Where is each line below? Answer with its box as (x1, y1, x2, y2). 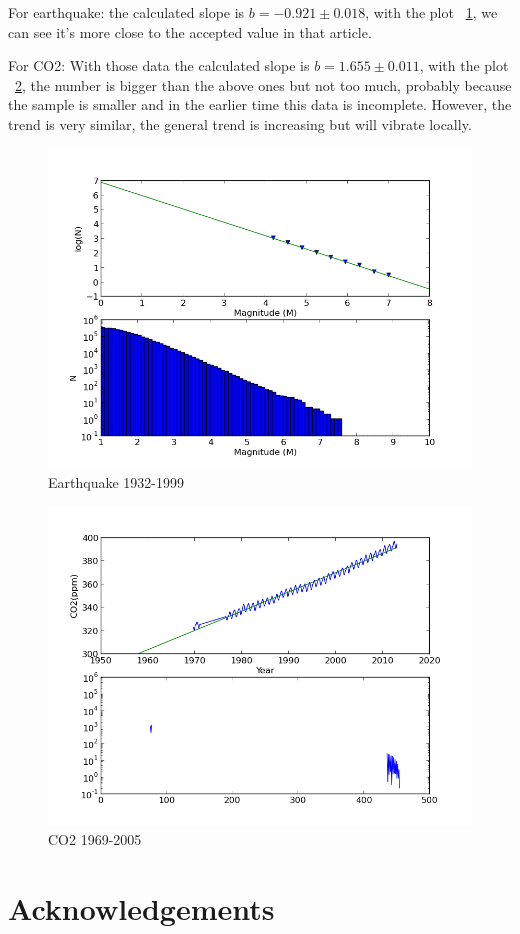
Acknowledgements (8, 888, 275, 929)
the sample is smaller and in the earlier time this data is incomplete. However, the (8, 94, 512, 115)
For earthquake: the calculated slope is (8, 2, 245, 22)
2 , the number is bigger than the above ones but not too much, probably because (15, 74, 512, 95)
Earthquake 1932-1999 (48, 471, 184, 492)
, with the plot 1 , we (365, 2, 498, 22)
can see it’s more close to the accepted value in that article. (8, 21, 372, 42)
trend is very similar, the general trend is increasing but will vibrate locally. (8, 113, 472, 134)
